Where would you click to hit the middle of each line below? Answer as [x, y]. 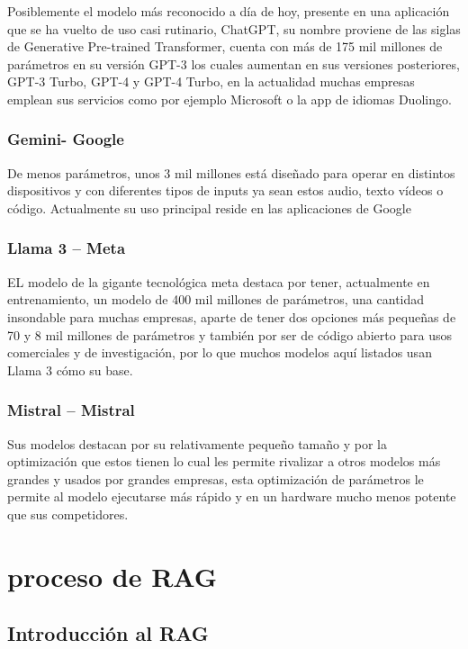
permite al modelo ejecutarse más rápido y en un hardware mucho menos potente [232, 496]
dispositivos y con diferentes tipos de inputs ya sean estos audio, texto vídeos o [225, 190]
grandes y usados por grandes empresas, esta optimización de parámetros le [216, 478]
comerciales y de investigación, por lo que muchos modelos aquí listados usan [220, 352]
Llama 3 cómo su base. [70, 370]
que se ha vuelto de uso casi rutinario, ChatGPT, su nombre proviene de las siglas [234, 28]
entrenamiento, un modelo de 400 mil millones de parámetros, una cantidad [216, 299]
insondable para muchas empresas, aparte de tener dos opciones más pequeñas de [232, 316]
